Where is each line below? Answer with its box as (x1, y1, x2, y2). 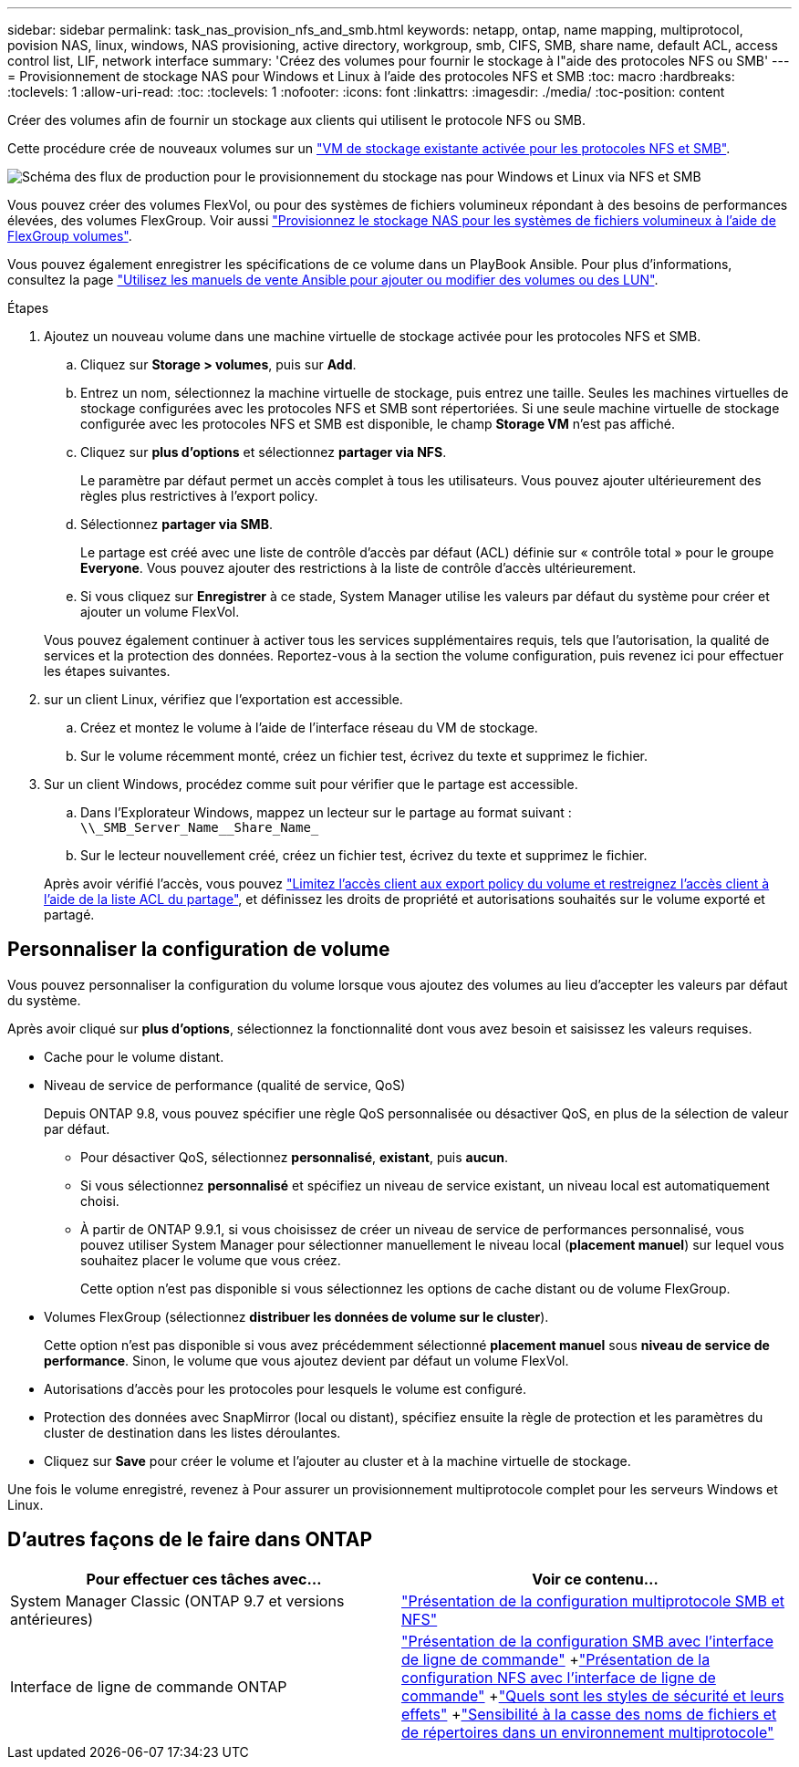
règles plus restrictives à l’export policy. (80, 488, 318, 504)
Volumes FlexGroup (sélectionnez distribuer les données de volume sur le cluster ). (44, 1308, 549, 1325)
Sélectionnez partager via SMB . (80, 516, 273, 532)
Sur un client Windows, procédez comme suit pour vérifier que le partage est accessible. (44, 776, 578, 792)
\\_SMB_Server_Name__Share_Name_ (80, 820, 319, 835)
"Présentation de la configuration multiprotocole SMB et (401, 1591, 785, 1610)
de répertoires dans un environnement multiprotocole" (401, 1722, 774, 1741)
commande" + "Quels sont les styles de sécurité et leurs (401, 1686, 784, 1705)
